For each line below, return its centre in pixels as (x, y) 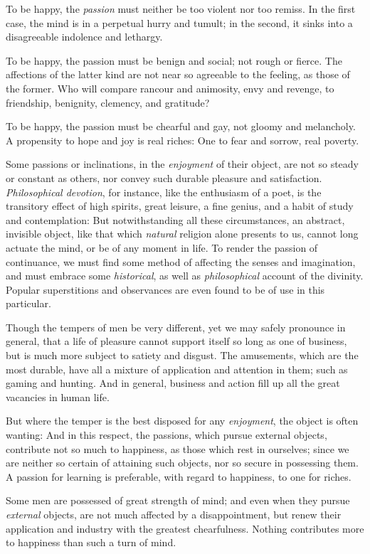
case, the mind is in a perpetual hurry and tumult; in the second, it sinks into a (179, 22)
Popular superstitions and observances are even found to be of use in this (165, 289)
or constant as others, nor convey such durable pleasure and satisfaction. (164, 177)
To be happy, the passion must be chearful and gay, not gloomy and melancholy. (181, 126)
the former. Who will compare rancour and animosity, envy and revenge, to (170, 88)
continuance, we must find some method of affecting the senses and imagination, (181, 261)
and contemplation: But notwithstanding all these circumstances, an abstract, (175, 219)
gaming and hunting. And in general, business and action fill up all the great (173, 383)
